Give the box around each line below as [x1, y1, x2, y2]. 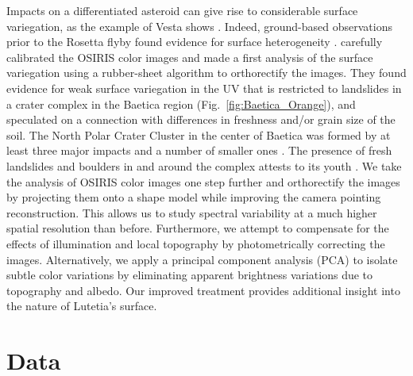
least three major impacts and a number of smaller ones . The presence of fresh [6, 142, 392, 159]
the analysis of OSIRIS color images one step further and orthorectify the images [6, 173, 400, 190]
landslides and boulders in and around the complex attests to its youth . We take [6, 157, 402, 174]
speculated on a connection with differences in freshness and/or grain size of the [6, 111, 396, 128]
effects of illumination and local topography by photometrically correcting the [6, 235, 385, 251]
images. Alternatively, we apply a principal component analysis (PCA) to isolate [6, 251, 398, 267]
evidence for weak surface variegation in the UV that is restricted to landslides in [6, 79, 402, 96]
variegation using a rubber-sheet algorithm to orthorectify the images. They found [6, 64, 407, 81]
